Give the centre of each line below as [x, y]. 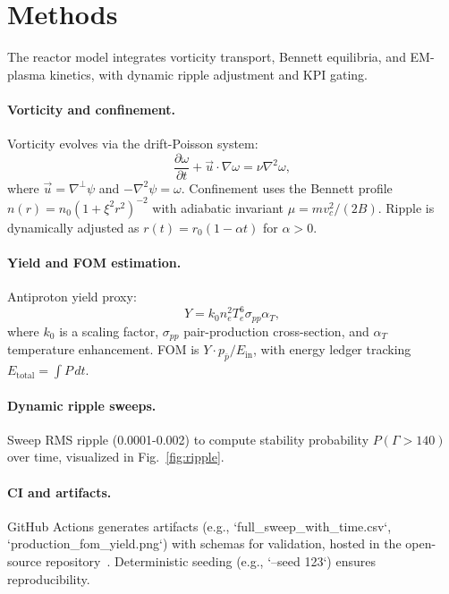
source [25, 561]
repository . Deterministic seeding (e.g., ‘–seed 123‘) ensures [210, 561]
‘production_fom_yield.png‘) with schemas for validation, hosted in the [204, 543]
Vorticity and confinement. [92, 109]
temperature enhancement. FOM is [103, 349]
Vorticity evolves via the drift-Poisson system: [133, 144]
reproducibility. [49, 578]
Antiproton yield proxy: [72, 297]
